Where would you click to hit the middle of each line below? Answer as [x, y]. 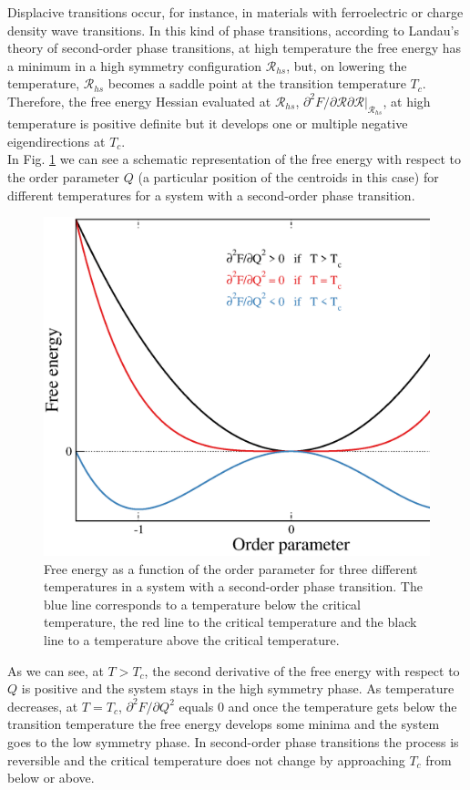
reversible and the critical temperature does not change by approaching [206, 759]
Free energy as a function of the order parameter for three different [231, 568]
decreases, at [43, 706]
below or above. [51, 778]
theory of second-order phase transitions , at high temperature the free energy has [235, 48]
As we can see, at [56, 670]
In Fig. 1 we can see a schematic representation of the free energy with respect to [234, 159]
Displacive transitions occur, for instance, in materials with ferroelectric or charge [235, 12]
